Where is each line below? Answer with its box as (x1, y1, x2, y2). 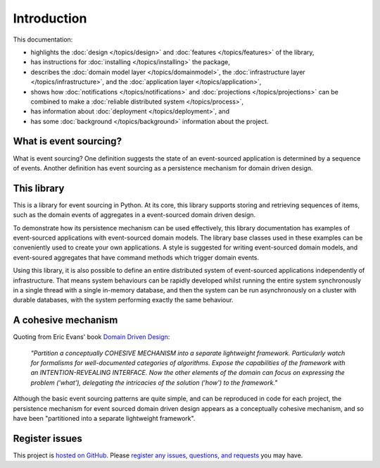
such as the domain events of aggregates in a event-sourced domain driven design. (13, 211, 256, 219)
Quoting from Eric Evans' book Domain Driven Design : (13, 333, 170, 341)
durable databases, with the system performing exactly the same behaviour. (13, 296, 234, 304)
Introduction (13, 11, 87, 26)
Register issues (13, 432, 82, 444)
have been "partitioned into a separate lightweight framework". (13, 414, 196, 423)
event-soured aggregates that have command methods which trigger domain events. (13, 253, 260, 261)
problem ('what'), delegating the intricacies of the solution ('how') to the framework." (30, 378, 278, 387)
